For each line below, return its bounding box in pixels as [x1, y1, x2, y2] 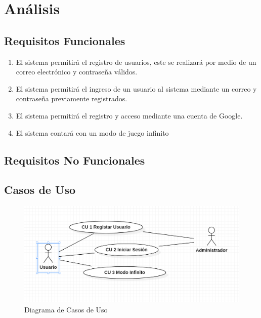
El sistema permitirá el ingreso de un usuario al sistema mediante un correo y [16, 83, 257, 94]
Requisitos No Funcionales [4, 152, 145, 168]
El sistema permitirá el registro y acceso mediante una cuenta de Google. [16, 110, 243, 121]
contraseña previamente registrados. [16, 93, 127, 104]
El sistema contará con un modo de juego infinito [16, 127, 169, 138]
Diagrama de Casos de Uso [24, 304, 108, 314]
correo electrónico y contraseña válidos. [16, 66, 138, 77]
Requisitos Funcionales [4, 32, 125, 48]
